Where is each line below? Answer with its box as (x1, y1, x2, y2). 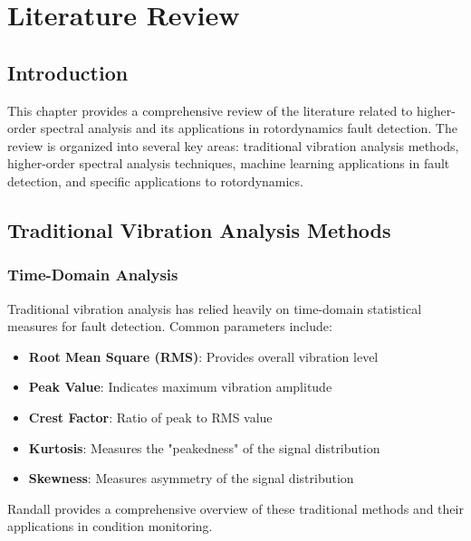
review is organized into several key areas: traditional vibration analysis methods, (7, 136, 459, 155)
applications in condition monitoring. (7, 517, 213, 536)
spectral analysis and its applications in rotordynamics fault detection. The (40, 119, 457, 138)
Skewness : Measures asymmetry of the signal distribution (28, 469, 354, 488)
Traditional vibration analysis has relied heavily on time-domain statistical (7, 299, 422, 318)
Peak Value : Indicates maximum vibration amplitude (28, 377, 332, 396)
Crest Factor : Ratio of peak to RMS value (28, 407, 273, 426)
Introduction (7, 58, 129, 86)
